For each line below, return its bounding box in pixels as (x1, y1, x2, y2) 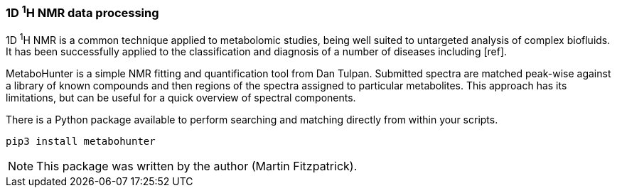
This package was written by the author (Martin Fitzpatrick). (36, 159, 358, 174)
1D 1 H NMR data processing (6, 4, 159, 21)
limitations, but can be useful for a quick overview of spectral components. (6, 92, 356, 104)
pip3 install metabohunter (6, 136, 156, 148)
